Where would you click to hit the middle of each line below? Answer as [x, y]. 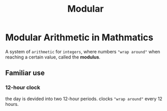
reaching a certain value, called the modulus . [53, 57]
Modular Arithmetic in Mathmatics [79, 37]
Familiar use [25, 73]
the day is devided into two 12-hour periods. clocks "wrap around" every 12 [84, 99]
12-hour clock [23, 88]
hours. [12, 104]
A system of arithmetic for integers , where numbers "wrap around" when [83, 51]
